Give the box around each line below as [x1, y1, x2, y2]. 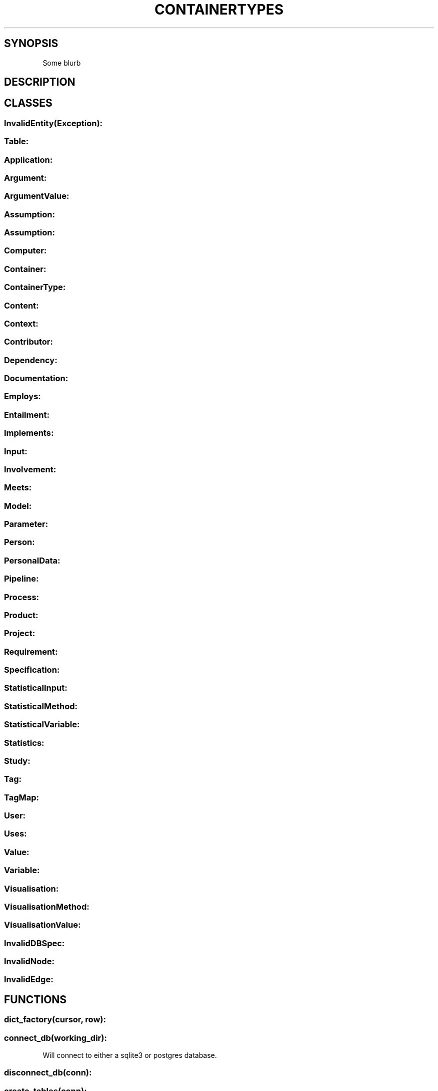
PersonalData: [4, 555, 60, 566]
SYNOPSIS [4, 37, 58, 50]
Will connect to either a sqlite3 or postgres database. [42, 1051, 217, 1060]
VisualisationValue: [4, 920, 81, 930]
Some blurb [42, 58, 81, 67]
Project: [4, 628, 35, 639]
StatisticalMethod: [4, 701, 78, 711]
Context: [4, 318, 38, 329]
